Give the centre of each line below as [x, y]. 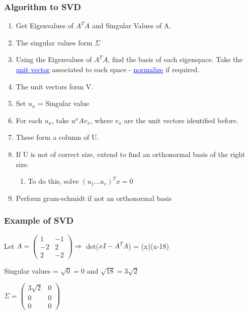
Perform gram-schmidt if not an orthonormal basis [94, 198]
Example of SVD [39, 220]
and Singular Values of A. [132, 25]
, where [102, 120]
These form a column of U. [57, 137]
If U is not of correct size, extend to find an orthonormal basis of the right [130, 154]
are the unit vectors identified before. [181, 120]
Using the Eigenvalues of [54, 59]
